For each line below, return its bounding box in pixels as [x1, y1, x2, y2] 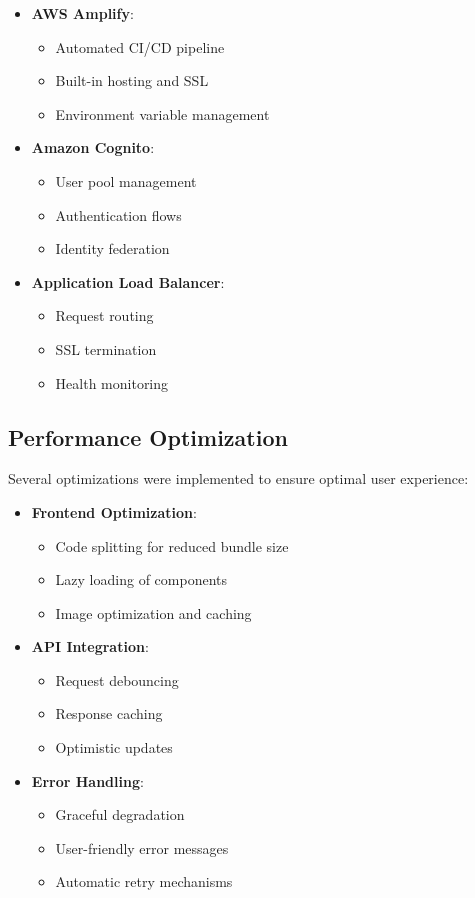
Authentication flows [55, 204, 182, 225]
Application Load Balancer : [31, 271, 225, 292]
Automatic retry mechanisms [55, 871, 233, 892]
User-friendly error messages [55, 837, 229, 858]
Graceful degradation [55, 804, 185, 825]
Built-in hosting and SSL [55, 70, 209, 91]
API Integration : [31, 636, 149, 657]
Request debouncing [55, 669, 179, 690]
